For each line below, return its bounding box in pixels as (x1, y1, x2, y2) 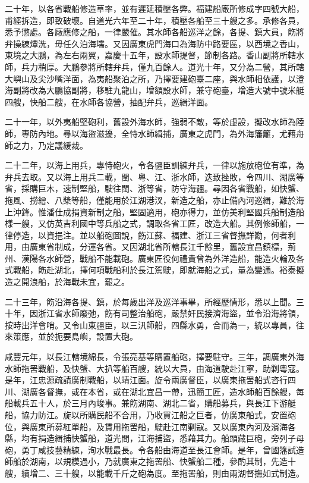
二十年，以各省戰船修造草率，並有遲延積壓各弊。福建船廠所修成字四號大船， (5, 2, 304, 14)
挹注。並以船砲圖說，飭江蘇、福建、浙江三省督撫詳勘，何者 (54, 228, 288, 241)
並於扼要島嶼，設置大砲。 (37, 330, 138, 343)
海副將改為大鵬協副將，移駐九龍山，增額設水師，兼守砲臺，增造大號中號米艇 (5, 84, 304, 96)
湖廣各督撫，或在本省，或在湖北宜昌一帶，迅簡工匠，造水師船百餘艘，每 (21, 385, 304, 397)
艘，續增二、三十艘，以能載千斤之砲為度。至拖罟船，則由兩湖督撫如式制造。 (5, 466, 304, 479)
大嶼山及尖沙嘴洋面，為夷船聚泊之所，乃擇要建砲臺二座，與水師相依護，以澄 (5, 72, 304, 84)
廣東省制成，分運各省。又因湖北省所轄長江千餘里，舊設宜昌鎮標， (29, 240, 288, 253)
